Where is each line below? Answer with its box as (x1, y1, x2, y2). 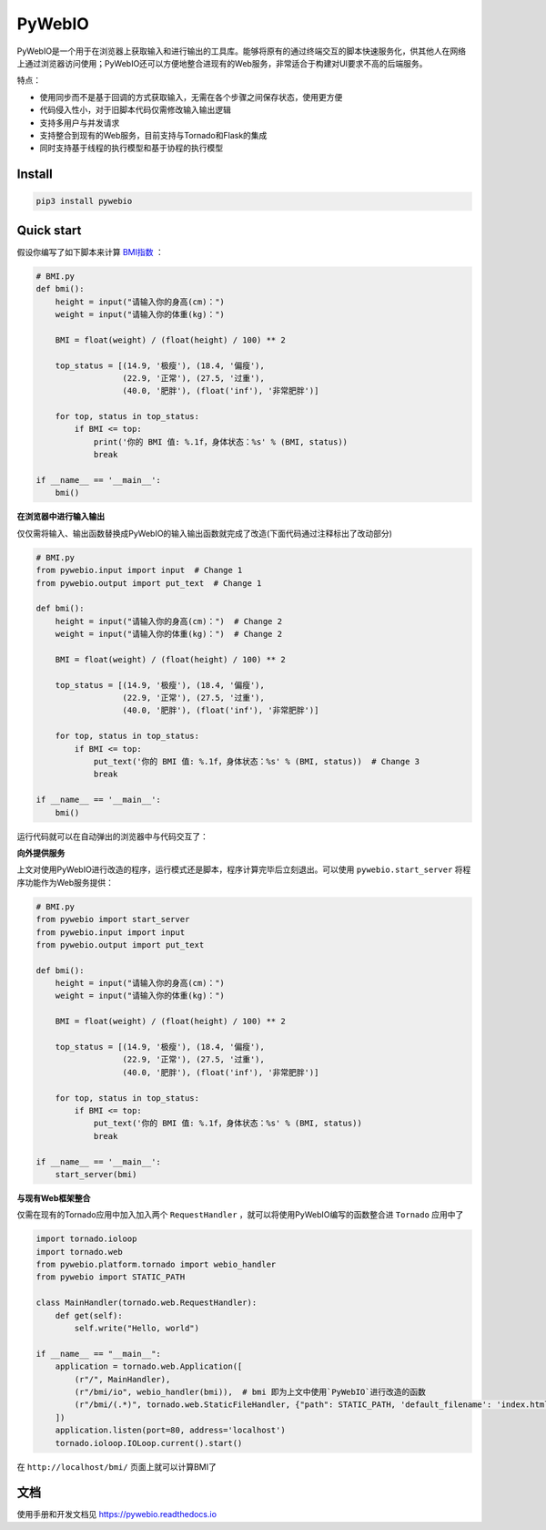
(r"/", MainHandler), (74, 1374, 171, 1384)
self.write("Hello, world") (74, 1323, 200, 1334)
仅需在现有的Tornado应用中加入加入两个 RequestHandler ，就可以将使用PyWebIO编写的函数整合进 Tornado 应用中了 (16, 1209, 464, 1220)
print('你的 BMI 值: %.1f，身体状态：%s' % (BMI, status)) (93, 436, 349, 447)
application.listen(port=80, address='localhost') (55, 1425, 286, 1435)
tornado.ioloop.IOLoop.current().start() (55, 1438, 243, 1448)
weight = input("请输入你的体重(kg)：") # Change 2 (55, 629, 282, 640)
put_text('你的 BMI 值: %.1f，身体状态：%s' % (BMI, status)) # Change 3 (93, 756, 420, 767)
